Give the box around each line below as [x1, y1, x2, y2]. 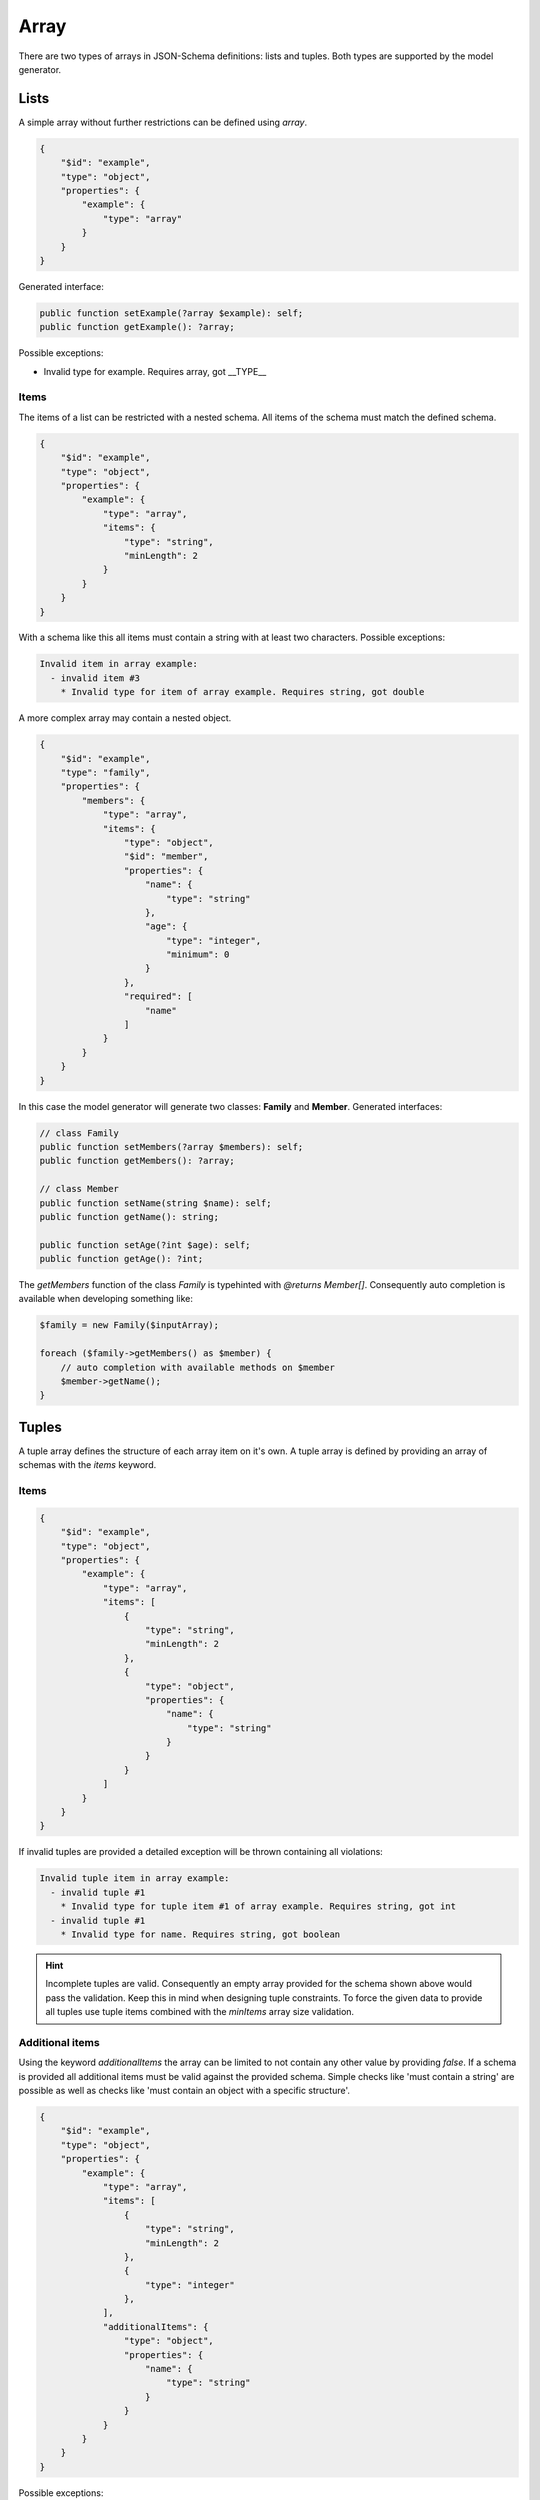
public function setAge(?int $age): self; [39, 1239, 251, 1250]
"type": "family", [60, 767, 151, 778]
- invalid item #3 [50, 672, 140, 684]
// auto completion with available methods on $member [60, 1361, 335, 1373]
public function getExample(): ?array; [39, 321, 235, 333]
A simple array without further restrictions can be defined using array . [18, 116, 308, 128]
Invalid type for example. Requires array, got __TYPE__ [43, 365, 267, 377]
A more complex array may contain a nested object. [18, 712, 232, 724]
